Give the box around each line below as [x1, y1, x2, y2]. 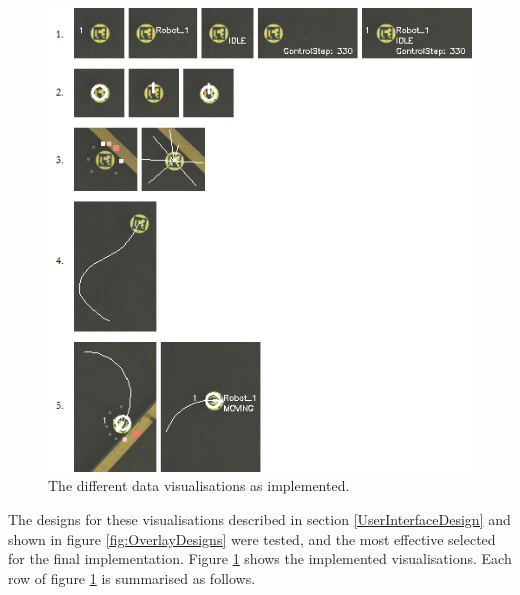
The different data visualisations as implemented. [48, 475, 350, 496]
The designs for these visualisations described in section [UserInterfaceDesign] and [8, 509, 511, 530]
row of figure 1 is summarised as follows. [8, 567, 256, 588]
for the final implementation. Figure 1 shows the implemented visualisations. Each [8, 548, 512, 569]
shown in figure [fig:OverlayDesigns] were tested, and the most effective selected [8, 528, 496, 549]
